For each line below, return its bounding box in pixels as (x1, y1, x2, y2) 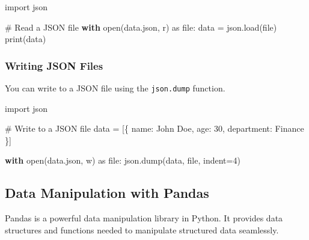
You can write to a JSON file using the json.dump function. (5, 82, 225, 94)
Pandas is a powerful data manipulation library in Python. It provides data (5, 212, 283, 224)
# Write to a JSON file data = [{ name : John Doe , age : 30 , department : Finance (5, 122, 304, 135)
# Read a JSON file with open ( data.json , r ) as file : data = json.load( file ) (5, 20, 277, 33)
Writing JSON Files (5, 58, 103, 73)
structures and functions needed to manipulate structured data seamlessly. (5, 223, 279, 236)
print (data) (5, 32, 46, 45)
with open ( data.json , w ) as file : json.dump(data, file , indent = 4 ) (5, 154, 240, 167)
